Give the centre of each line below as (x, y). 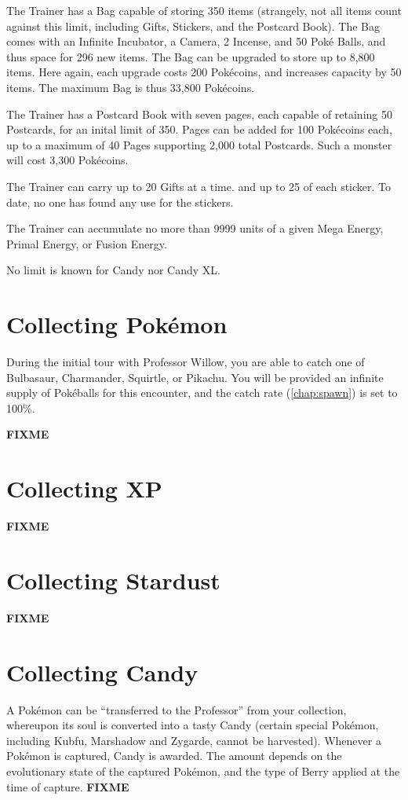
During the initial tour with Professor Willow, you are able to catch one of (186, 362)
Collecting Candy (102, 672)
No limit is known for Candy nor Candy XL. (113, 270)
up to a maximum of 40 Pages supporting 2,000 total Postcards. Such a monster (199, 144)
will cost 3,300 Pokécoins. (67, 160)
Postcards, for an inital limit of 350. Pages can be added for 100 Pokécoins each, (199, 129)
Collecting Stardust (113, 580)
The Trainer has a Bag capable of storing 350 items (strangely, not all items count (204, 10)
